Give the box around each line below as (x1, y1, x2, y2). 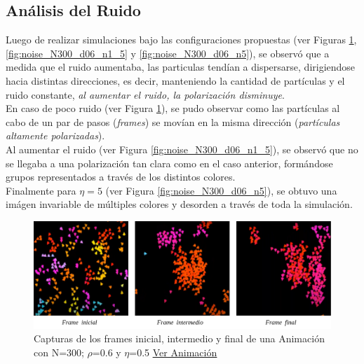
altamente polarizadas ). (6, 128, 105, 143)
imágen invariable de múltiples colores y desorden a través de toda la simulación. (6, 197, 353, 211)
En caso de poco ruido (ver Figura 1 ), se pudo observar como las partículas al (6, 101, 340, 115)
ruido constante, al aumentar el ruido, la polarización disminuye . (6, 87, 285, 101)
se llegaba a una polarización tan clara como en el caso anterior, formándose (6, 155, 333, 170)
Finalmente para (6, 183, 76, 197)
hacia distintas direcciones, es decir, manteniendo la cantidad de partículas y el (6, 73, 345, 87)
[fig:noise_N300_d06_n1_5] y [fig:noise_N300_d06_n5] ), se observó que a (6, 45, 330, 60)
